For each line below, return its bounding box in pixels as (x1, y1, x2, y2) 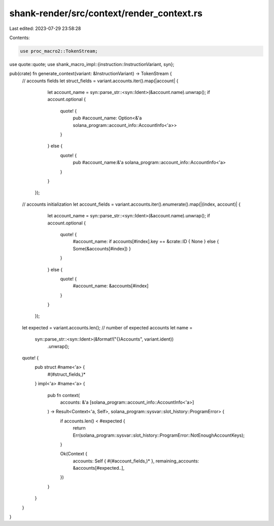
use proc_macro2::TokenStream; (20, 48, 98, 54)
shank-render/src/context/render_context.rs (9, 8, 203, 19)
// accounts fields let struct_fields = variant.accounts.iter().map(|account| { (22, 78, 179, 84)
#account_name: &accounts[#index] (73, 283, 149, 289)
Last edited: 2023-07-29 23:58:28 (9, 25, 81, 31)
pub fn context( (47, 392, 80, 398)
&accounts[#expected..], (73, 465, 125, 471)
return (73, 425, 86, 431)
